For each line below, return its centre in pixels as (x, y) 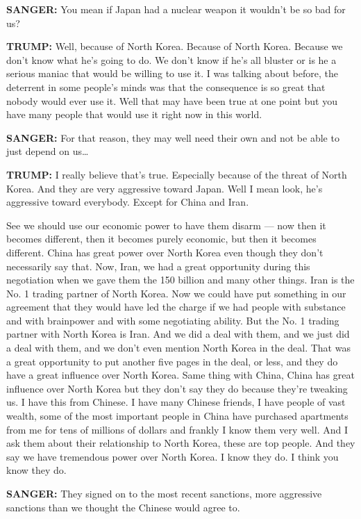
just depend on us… (48, 151)
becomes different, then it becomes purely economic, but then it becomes (161, 239)
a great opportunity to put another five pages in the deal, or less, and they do (172, 361)
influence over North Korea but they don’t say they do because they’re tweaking (177, 388)
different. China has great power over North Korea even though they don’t (165, 252)
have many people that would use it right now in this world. (134, 114)
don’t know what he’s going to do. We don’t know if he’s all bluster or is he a (171, 59)
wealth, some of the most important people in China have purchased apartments (177, 416)
